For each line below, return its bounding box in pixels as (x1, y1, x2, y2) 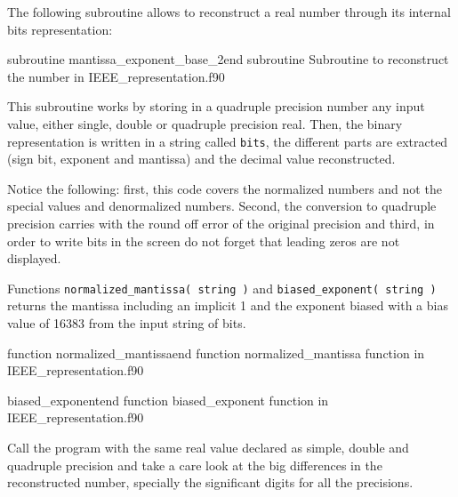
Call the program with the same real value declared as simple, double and (7, 438, 409, 456)
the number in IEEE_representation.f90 (7, 67, 225, 85)
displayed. (7, 249, 61, 268)
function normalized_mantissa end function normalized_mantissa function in (7, 343, 425, 362)
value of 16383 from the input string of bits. (7, 314, 246, 333)
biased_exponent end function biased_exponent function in (7, 390, 329, 409)
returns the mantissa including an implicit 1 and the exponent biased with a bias (7, 296, 448, 315)
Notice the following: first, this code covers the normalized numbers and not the (7, 179, 442, 197)
